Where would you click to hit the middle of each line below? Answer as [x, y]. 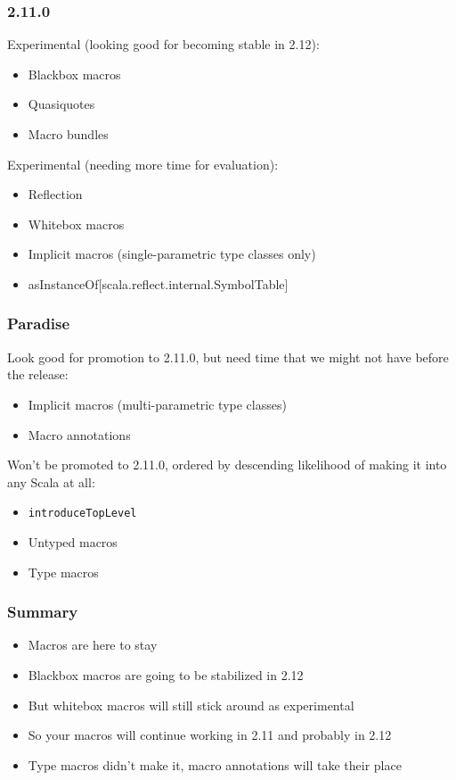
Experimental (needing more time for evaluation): [143, 164]
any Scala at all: [51, 481]
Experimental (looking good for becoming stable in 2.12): [163, 44]
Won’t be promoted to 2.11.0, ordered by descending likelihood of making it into [227, 465]
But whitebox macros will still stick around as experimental [191, 705]
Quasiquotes [61, 104]
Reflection [55, 194]
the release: [38, 374]
